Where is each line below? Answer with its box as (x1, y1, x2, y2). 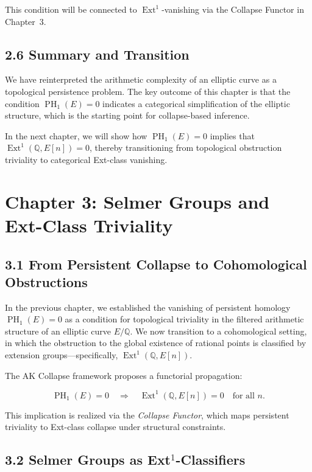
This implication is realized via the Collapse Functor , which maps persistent (5, 408, 289, 421)
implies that (210, 129, 255, 142)
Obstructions (5, 272, 88, 291)
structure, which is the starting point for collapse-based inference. (5, 109, 250, 122)
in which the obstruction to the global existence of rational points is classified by (5, 336, 307, 349)
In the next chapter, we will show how (5, 129, 147, 142)
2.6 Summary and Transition (5, 44, 190, 63)
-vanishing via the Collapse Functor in (161, 3, 304, 15)
